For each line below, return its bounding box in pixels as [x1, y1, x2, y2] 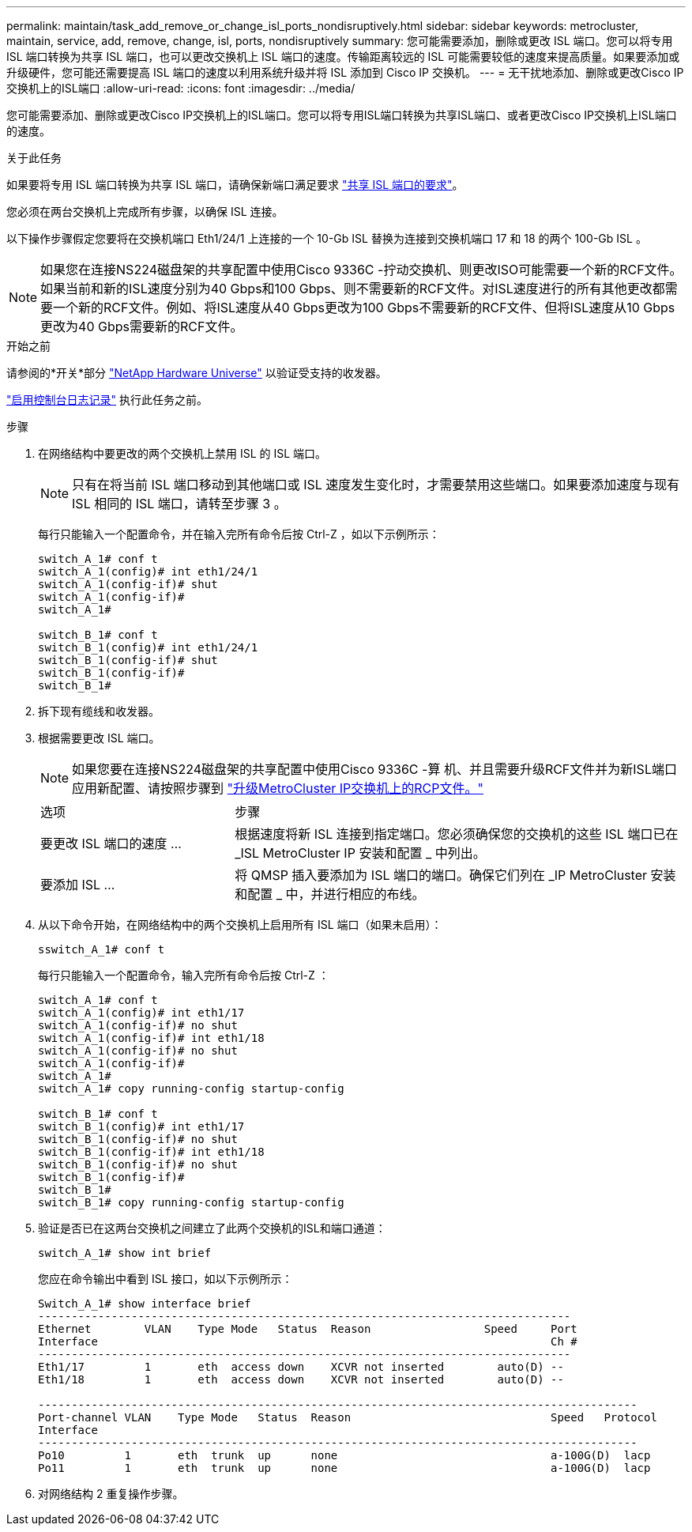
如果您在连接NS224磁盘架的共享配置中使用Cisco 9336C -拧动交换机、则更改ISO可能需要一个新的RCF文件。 [40, 262, 683, 277]
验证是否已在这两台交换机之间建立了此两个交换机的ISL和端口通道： [38, 1221, 386, 1235]
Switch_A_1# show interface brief [38, 1297, 251, 1310]
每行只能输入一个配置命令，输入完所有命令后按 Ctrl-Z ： [38, 968, 329, 982]
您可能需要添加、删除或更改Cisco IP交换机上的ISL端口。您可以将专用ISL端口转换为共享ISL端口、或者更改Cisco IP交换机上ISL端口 [6, 108, 677, 122]
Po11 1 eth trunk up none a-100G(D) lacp [38, 1462, 651, 1474]
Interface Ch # [38, 1335, 577, 1348]
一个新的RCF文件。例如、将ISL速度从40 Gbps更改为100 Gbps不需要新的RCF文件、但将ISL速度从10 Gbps [53, 300, 675, 315]
